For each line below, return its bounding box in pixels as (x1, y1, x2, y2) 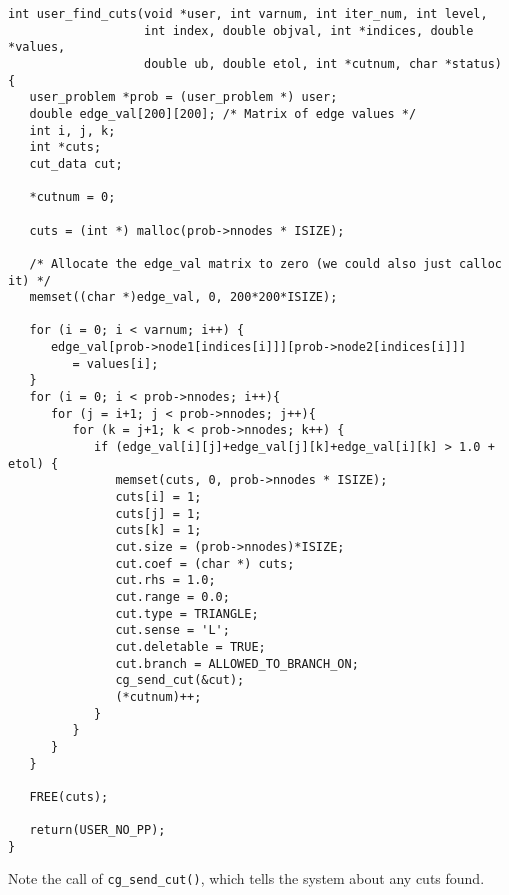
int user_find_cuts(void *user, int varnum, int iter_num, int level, (8, 7, 488, 21)
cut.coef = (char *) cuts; (115, 556, 295, 571)
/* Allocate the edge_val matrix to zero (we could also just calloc (29, 256, 502, 271)
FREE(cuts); (29, 789, 109, 804)
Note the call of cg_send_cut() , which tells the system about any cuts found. (8, 868, 485, 889)
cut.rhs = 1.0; (115, 573, 216, 588)
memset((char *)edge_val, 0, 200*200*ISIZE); (29, 290, 338, 305)
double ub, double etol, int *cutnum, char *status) (144, 56, 502, 71)
